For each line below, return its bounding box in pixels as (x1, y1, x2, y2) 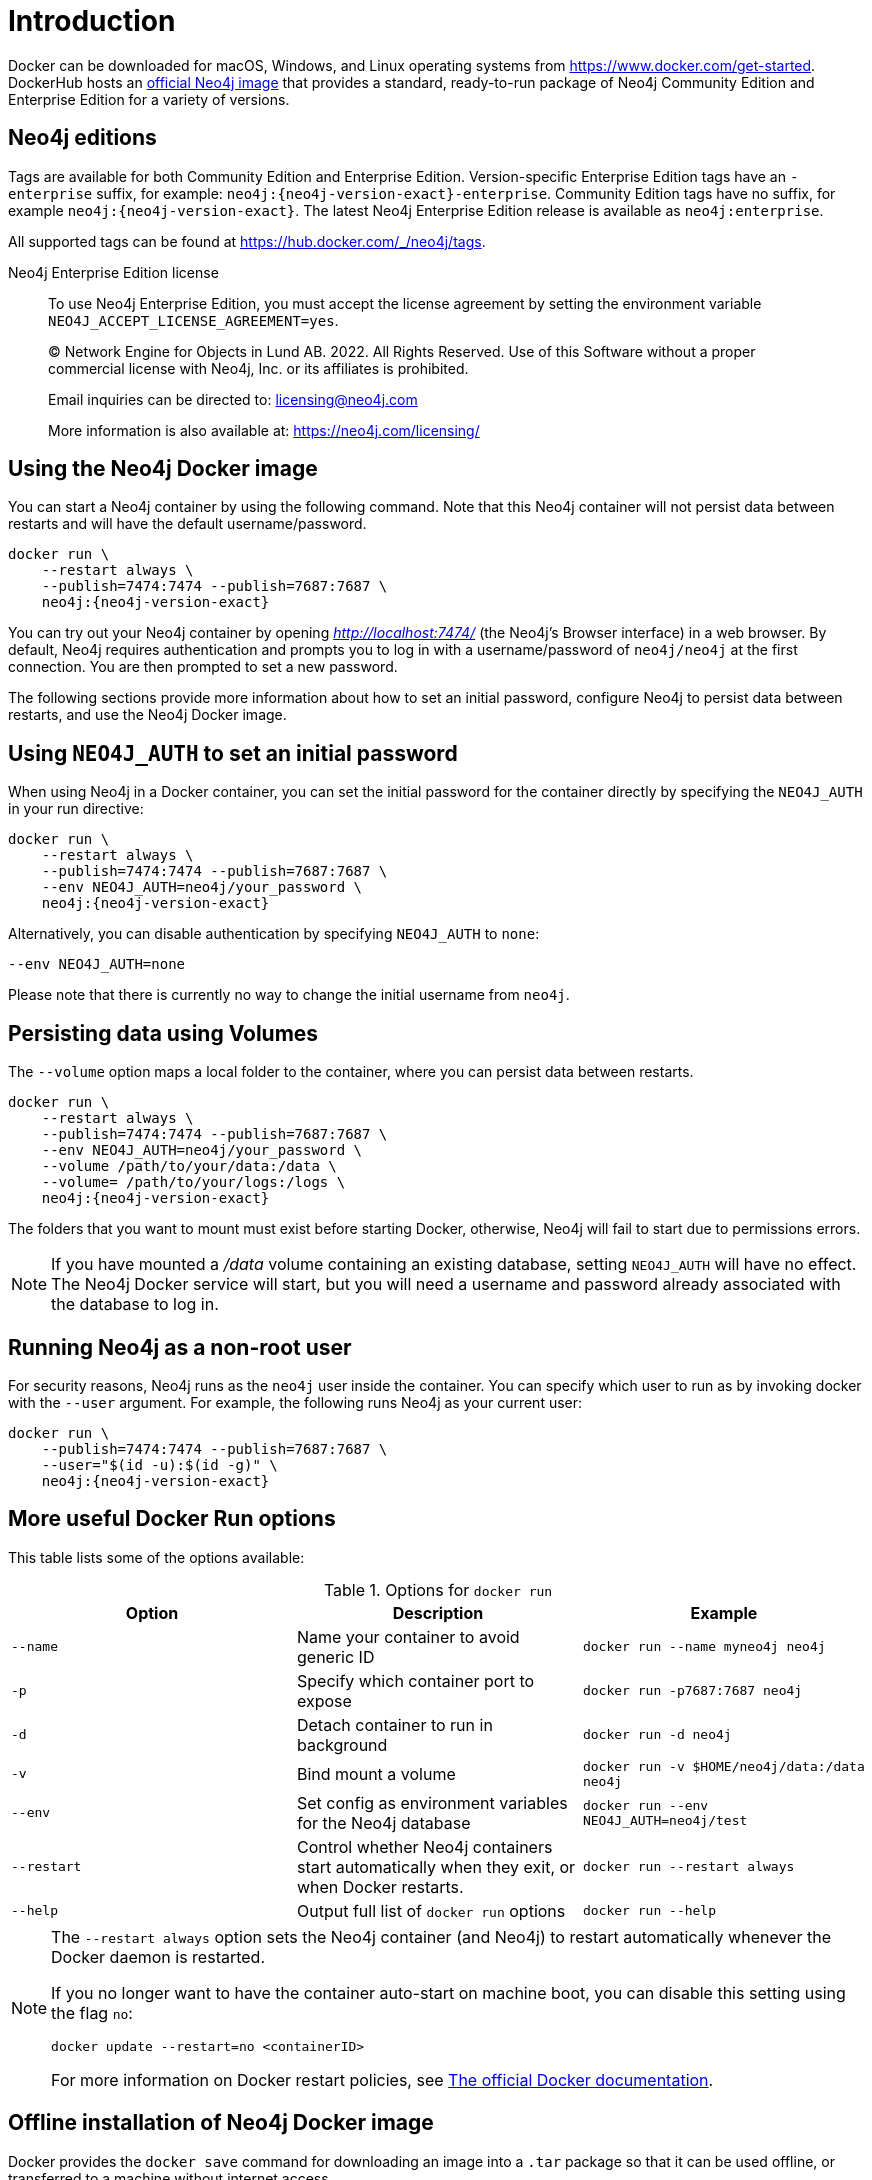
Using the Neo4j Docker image (8, 456, 318, 482)
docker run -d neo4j (582, 1727, 732, 1743)
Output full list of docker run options (296, 1900, 566, 1921)
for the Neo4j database (296, 1812, 471, 1833)
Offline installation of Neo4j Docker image (8, 2110, 434, 2136)
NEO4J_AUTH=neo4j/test (582, 1812, 748, 1828)
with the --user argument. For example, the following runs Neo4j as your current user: (8, 1393, 583, 1411)
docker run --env (582, 1797, 709, 1813)
